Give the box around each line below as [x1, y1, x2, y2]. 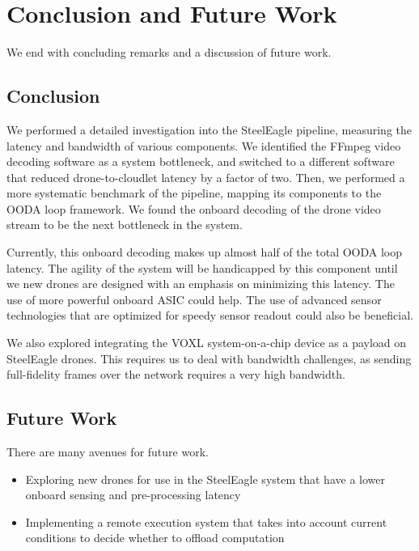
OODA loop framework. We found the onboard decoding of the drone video [6, 200, 381, 217]
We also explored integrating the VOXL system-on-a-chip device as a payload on [6, 334, 407, 351]
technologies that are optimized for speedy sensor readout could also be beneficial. [6, 307, 413, 324]
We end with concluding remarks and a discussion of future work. [6, 44, 332, 61]
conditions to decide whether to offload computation [25, 529, 285, 546]
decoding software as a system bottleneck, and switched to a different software [6, 153, 395, 170]
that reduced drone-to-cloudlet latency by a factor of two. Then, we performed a [6, 168, 405, 185]
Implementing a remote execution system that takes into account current [25, 513, 387, 530]
